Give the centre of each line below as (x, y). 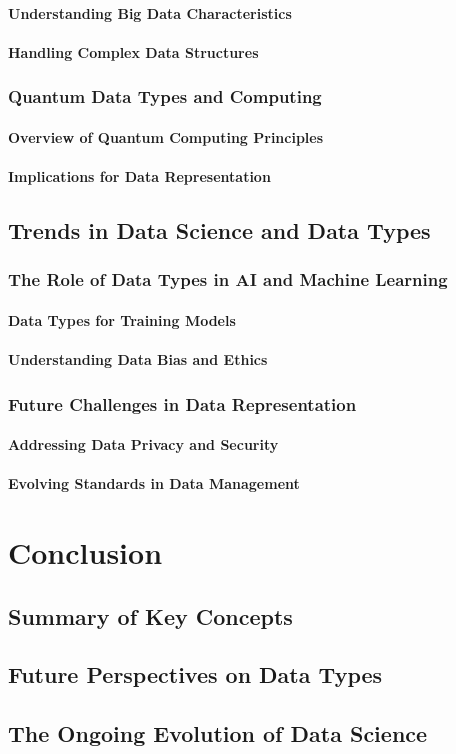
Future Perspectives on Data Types (195, 674)
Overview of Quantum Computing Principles (166, 136)
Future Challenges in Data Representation (182, 403)
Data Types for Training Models (122, 319)
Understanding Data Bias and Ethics (138, 359)
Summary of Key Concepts (150, 615)
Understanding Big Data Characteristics (150, 12)
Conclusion (85, 552)
